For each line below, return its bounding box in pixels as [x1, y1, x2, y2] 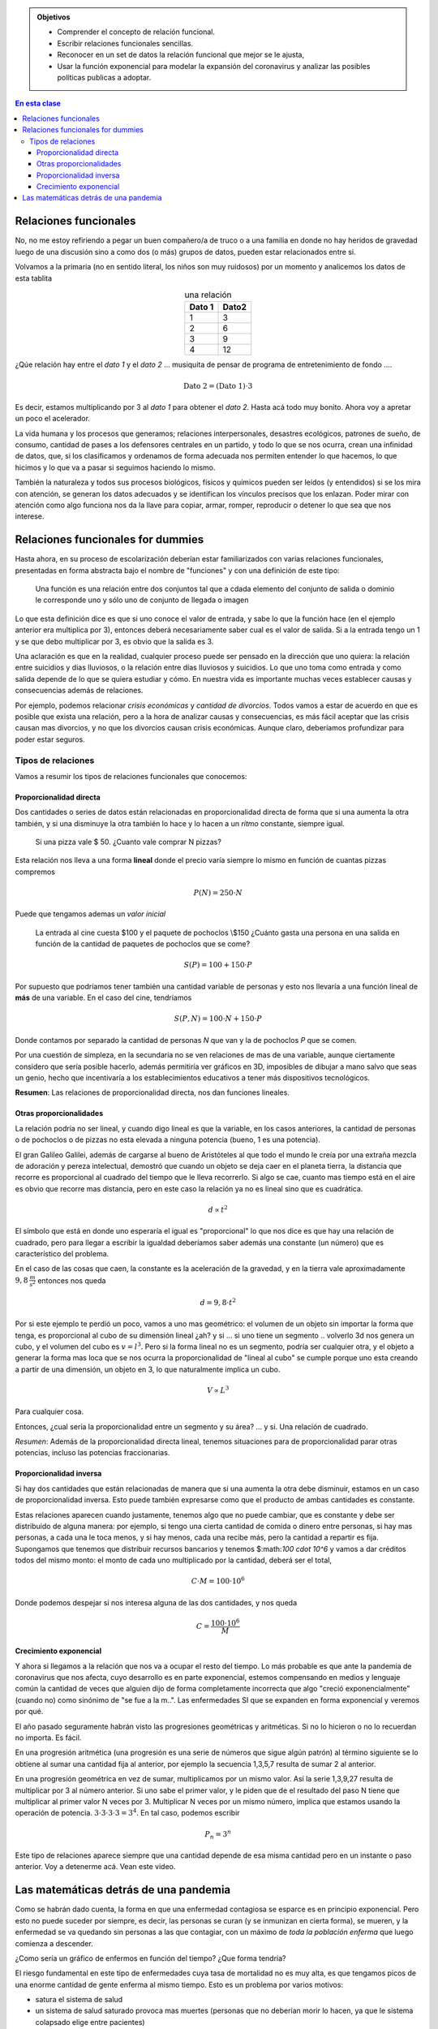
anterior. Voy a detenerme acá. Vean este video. [15, 1862, 176, 1872]
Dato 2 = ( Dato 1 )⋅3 [183, 381, 253, 390]
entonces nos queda [37, 1275, 106, 1286]
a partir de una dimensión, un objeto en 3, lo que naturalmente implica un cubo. [15, 1364, 281, 1374]
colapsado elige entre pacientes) [35, 2017, 145, 2027]
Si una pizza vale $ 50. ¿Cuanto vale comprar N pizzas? [35, 837, 222, 847]
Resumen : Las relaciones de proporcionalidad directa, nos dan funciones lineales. [15, 1088, 290, 1097]
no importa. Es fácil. [15, 1733, 82, 1743]
